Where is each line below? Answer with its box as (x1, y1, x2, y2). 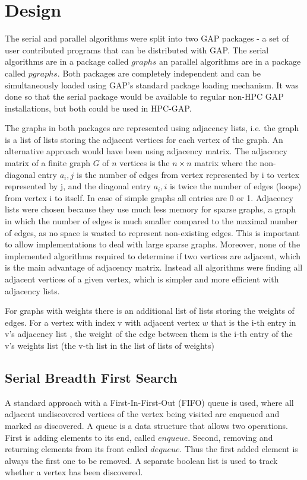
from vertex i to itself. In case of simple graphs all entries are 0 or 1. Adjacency (5, 191, 293, 204)
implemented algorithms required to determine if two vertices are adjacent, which (5, 249, 301, 262)
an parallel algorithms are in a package (159, 55, 301, 68)
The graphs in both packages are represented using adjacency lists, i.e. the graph (5, 122, 299, 134)
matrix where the (194, 157, 257, 169)
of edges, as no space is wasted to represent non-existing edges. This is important (5, 226, 300, 239)
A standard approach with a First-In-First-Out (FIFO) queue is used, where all (5, 396, 294, 408)
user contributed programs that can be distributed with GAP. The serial (5, 43, 269, 56)
